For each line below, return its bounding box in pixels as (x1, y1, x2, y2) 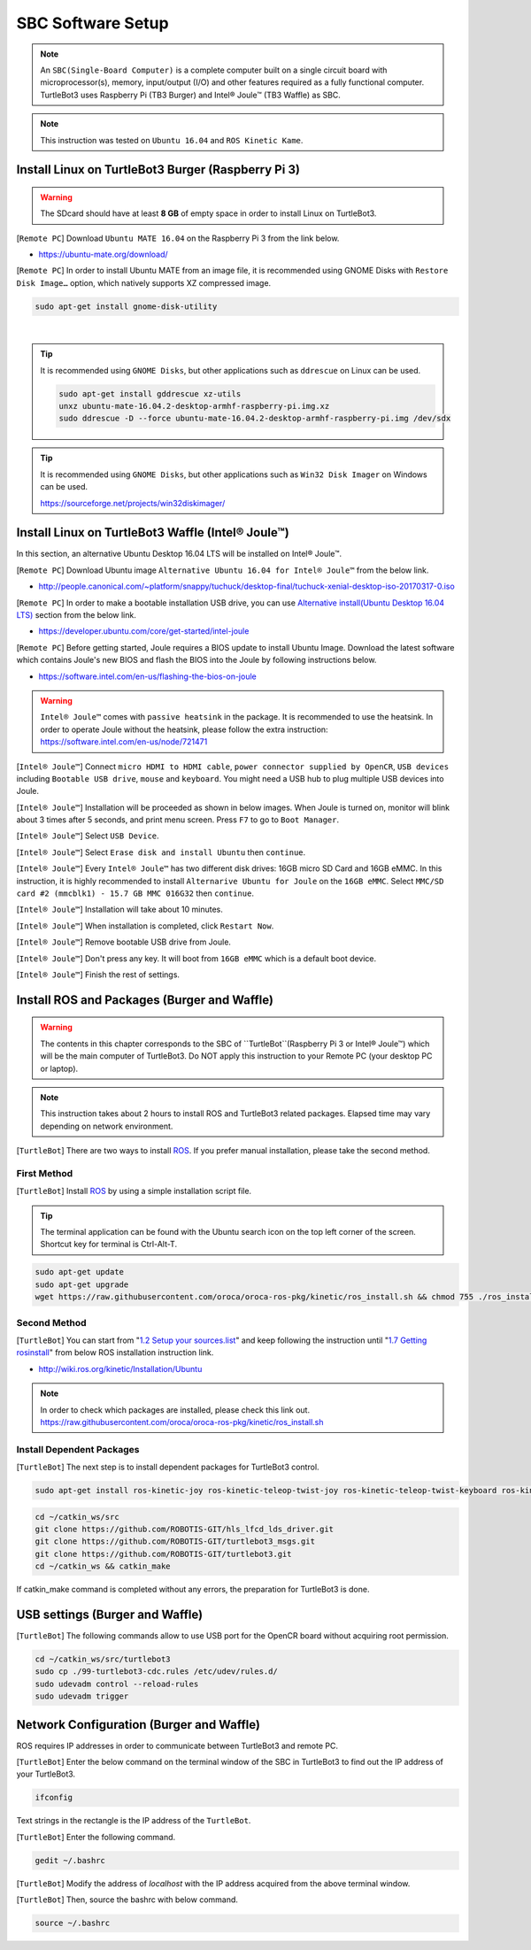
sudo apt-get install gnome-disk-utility (35, 301, 218, 312)
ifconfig (35, 1792, 73, 1803)
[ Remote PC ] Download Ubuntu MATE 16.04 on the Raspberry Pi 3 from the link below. (16, 233, 340, 243)
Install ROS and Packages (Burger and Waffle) (16, 992, 274, 1007)
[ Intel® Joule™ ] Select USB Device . (16, 830, 159, 841)
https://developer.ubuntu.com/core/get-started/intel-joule (38, 626, 250, 636)
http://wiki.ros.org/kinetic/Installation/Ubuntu (38, 1363, 203, 1374)
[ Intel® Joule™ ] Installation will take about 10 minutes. (16, 904, 223, 915)
